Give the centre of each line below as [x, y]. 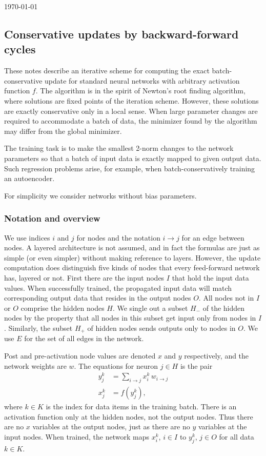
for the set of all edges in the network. [84, 338]
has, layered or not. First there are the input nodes [84, 277]
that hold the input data [210, 277]
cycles [20, 49]
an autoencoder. [29, 178]
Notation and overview [52, 218]
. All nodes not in [226, 298]
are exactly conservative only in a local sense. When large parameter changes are [131, 111]
